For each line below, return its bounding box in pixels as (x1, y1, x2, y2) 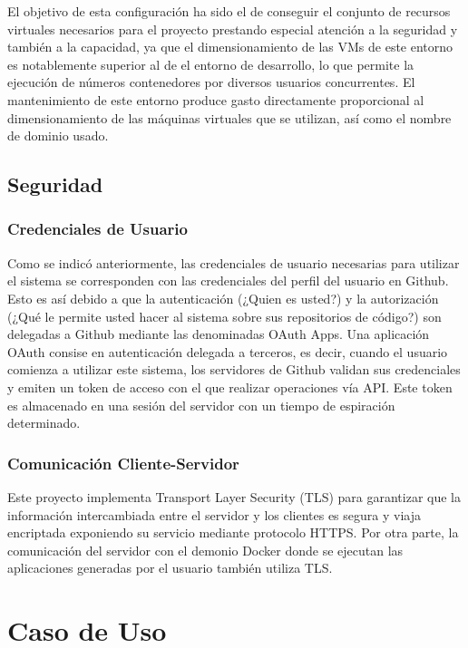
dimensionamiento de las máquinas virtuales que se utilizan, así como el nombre (7, 108, 452, 127)
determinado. (7, 413, 81, 432)
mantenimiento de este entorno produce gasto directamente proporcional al (7, 90, 424, 109)
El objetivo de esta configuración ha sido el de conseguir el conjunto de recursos (7, 2, 451, 20)
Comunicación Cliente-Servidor (7, 451, 239, 474)
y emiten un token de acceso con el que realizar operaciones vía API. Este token (7, 377, 453, 396)
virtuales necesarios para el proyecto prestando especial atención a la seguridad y (7, 19, 458, 38)
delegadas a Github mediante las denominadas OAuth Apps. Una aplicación (7, 324, 430, 343)
